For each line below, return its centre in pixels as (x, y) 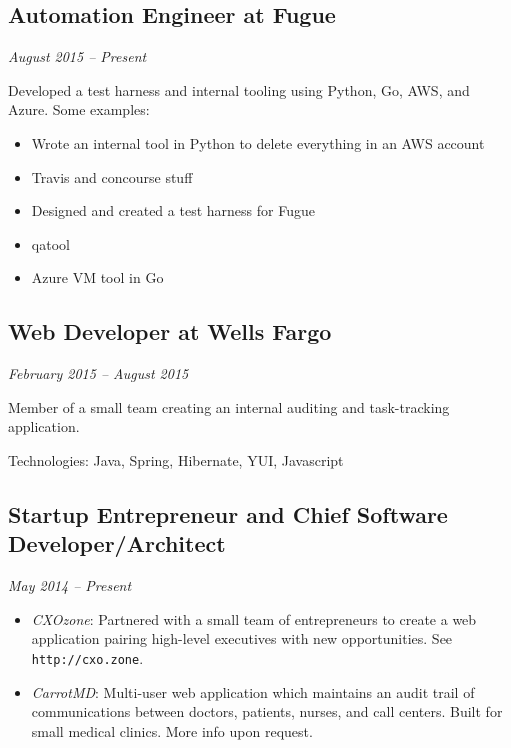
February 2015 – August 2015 (98, 373)
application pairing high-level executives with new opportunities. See (242, 638)
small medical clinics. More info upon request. (172, 730)
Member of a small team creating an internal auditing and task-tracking (229, 406)
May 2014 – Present (70, 585)
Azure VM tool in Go (97, 277)
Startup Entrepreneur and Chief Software (228, 513)
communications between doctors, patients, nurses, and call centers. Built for (267, 711)
